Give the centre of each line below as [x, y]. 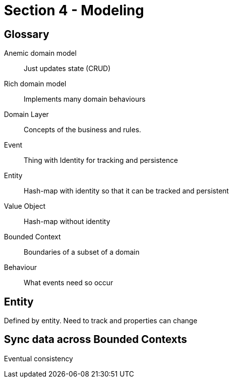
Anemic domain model [40, 53]
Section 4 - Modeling [74, 10]
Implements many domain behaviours [85, 99]
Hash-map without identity [67, 222]
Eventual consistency [39, 358]
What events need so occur [68, 283]
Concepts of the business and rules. [82, 130]
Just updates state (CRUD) [67, 69]
